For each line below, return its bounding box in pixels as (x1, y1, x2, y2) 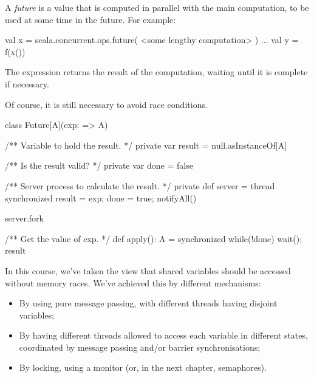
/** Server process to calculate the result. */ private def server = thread (5, 179, 275, 192)
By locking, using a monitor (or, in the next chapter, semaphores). (19, 361, 267, 374)
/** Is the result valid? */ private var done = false (5, 159, 193, 172)
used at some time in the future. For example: (5, 13, 176, 25)
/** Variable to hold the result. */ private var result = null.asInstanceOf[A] (5, 138, 287, 151)
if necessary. (5, 77, 49, 90)
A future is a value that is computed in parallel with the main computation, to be (5, 1, 309, 13)
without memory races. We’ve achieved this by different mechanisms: (5, 276, 261, 289)
